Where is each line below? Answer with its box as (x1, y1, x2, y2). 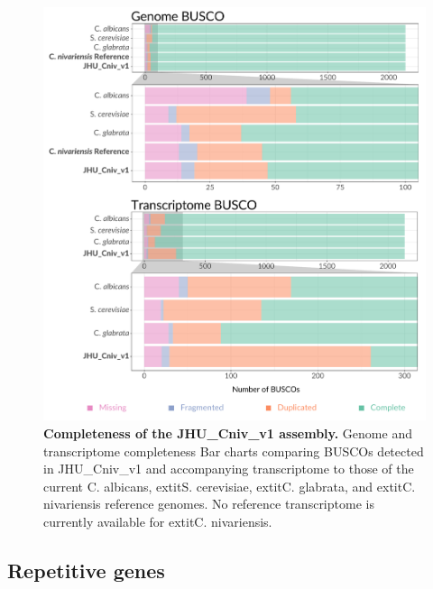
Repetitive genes (7, 557, 165, 584)
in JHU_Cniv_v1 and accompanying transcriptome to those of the (43, 459, 414, 478)
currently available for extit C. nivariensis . (43, 512, 272, 531)
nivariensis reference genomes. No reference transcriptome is (43, 494, 374, 513)
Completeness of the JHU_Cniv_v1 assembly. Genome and (43, 424, 412, 443)
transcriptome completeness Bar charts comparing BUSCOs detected (43, 441, 424, 460)
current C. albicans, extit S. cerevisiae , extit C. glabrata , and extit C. (43, 476, 416, 495)
